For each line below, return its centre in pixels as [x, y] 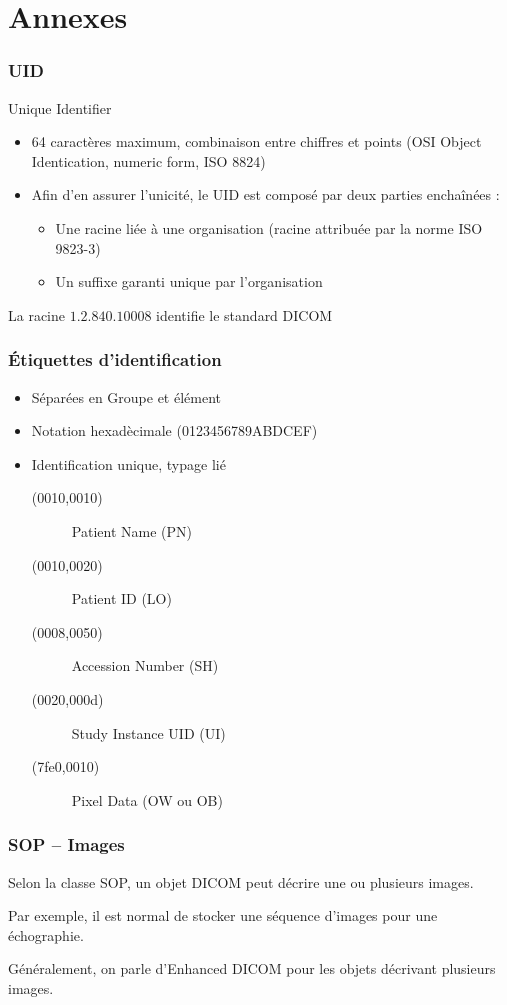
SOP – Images [66, 844]
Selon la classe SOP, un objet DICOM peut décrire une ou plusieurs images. [241, 881]
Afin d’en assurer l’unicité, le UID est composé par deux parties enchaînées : [265, 194]
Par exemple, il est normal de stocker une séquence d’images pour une [223, 915]
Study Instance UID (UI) [148, 732]
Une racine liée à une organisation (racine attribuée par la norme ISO [269, 227]
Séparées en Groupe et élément [126, 396]
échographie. [46, 934]
